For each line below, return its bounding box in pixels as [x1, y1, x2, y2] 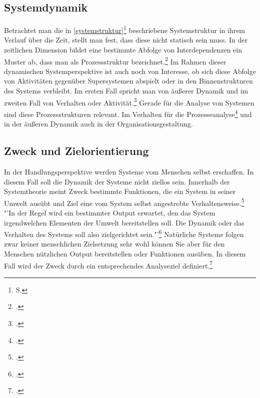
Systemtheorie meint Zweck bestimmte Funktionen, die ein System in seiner [4, 186, 236, 196]
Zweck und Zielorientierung [4, 143, 149, 158]
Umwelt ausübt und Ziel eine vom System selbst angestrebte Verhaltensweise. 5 [4, 196, 244, 208]
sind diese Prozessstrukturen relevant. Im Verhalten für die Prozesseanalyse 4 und [4, 107, 252, 119]
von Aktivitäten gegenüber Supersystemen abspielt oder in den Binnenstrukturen [4, 75, 253, 86]
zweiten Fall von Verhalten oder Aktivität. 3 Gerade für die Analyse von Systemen [4, 95, 254, 107]
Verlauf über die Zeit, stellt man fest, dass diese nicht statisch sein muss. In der [4, 34, 247, 45]
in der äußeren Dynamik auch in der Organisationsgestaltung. [4, 118, 193, 129]
